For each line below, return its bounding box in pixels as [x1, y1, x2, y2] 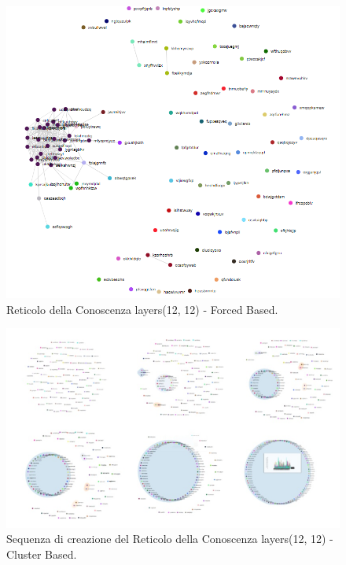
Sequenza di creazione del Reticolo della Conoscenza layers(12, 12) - [6, 530, 333, 547]
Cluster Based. [6, 545, 77, 562]
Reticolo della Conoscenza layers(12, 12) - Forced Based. [6, 301, 278, 317]
